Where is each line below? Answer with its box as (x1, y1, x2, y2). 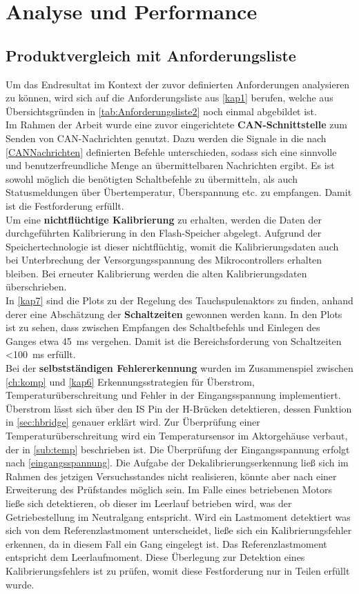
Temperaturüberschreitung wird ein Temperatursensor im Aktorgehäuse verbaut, (6, 428, 348, 443)
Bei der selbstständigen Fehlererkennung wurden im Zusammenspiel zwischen (6, 361, 353, 375)
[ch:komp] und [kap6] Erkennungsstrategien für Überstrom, (6, 374, 255, 388)
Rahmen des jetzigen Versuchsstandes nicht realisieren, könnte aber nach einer (6, 468, 337, 483)
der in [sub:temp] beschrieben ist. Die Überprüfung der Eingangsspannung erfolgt (6, 442, 350, 456)
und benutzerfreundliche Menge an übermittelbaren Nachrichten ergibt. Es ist (6, 158, 335, 172)
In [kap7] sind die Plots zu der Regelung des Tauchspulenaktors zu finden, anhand (6, 293, 353, 308)
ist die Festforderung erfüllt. (6, 198, 124, 212)
